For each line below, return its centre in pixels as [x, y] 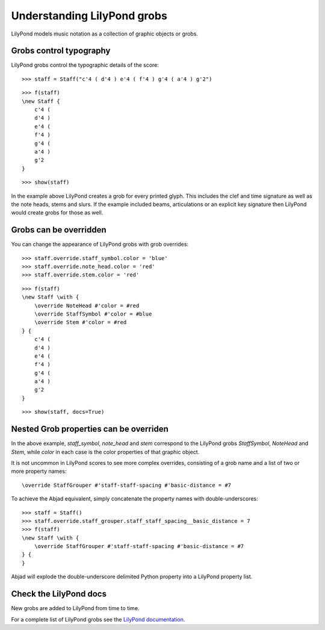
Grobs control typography [61, 51]
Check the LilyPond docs [59, 594]
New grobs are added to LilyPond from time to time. [75, 608]
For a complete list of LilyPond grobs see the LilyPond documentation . [98, 619]
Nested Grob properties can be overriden [90, 429]
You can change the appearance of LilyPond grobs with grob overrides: [100, 245]
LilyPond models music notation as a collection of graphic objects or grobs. [105, 34]
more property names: [39, 471]
